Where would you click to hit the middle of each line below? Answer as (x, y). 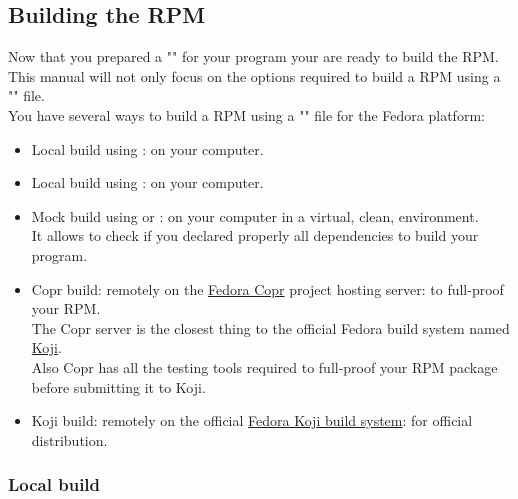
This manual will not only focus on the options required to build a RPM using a (254, 75)
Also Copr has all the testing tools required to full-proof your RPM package (264, 366)
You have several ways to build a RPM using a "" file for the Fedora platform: (246, 114)
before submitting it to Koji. (118, 386)
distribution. (69, 439)
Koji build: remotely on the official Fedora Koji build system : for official (252, 420)
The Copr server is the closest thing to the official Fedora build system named (270, 327)
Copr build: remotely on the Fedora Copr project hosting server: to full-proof (267, 288)
